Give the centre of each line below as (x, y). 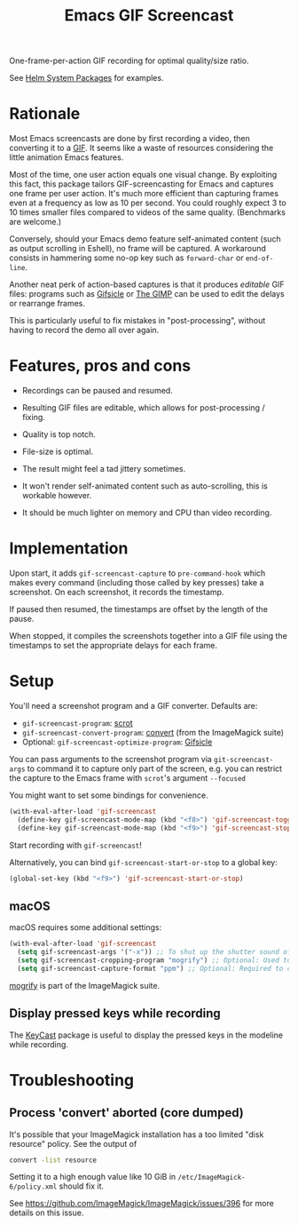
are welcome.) (35, 222)
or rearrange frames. (47, 304)
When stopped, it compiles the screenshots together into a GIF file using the (149, 636)
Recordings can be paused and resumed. (97, 391)
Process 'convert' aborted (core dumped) (126, 1113)
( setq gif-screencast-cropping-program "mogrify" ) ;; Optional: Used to (154, 960)
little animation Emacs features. (67, 157)
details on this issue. (47, 1213)
